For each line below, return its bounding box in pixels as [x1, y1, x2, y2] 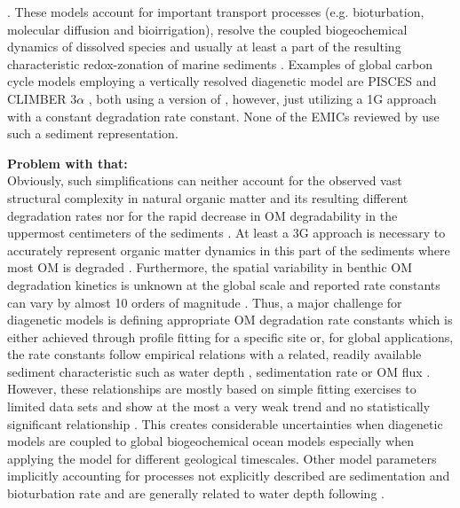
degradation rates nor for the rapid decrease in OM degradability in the [7, 206, 398, 224]
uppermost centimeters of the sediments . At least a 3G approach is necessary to [7, 223, 446, 242]
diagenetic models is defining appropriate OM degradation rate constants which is [7, 310, 453, 329]
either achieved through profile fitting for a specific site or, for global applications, [7, 327, 454, 346]
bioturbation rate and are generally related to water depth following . [7, 484, 385, 503]
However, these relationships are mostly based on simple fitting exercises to [7, 379, 416, 398]
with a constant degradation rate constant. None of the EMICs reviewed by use [7, 106, 440, 125]
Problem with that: [7, 153, 128, 172]
